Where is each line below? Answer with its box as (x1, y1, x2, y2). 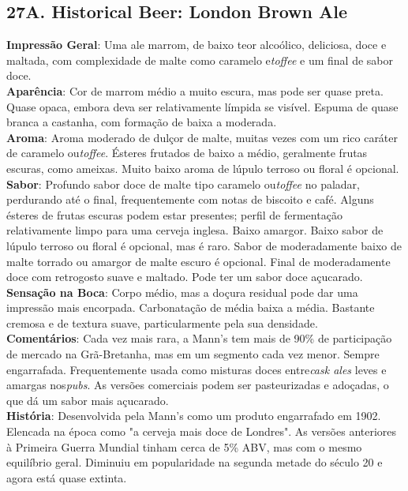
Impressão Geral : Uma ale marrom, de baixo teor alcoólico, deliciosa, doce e (6, 36, 387, 53)
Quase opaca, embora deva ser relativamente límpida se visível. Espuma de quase (6, 98, 399, 114)
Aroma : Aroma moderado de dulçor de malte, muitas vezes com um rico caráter (6, 129, 399, 145)
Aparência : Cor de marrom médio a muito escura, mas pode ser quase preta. (6, 82, 384, 99)
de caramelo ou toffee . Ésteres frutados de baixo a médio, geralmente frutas (6, 144, 368, 161)
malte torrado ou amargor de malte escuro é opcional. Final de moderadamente (6, 253, 391, 269)
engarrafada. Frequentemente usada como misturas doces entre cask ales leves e (6, 361, 387, 377)
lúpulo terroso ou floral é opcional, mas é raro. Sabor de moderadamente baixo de (6, 237, 402, 253)
